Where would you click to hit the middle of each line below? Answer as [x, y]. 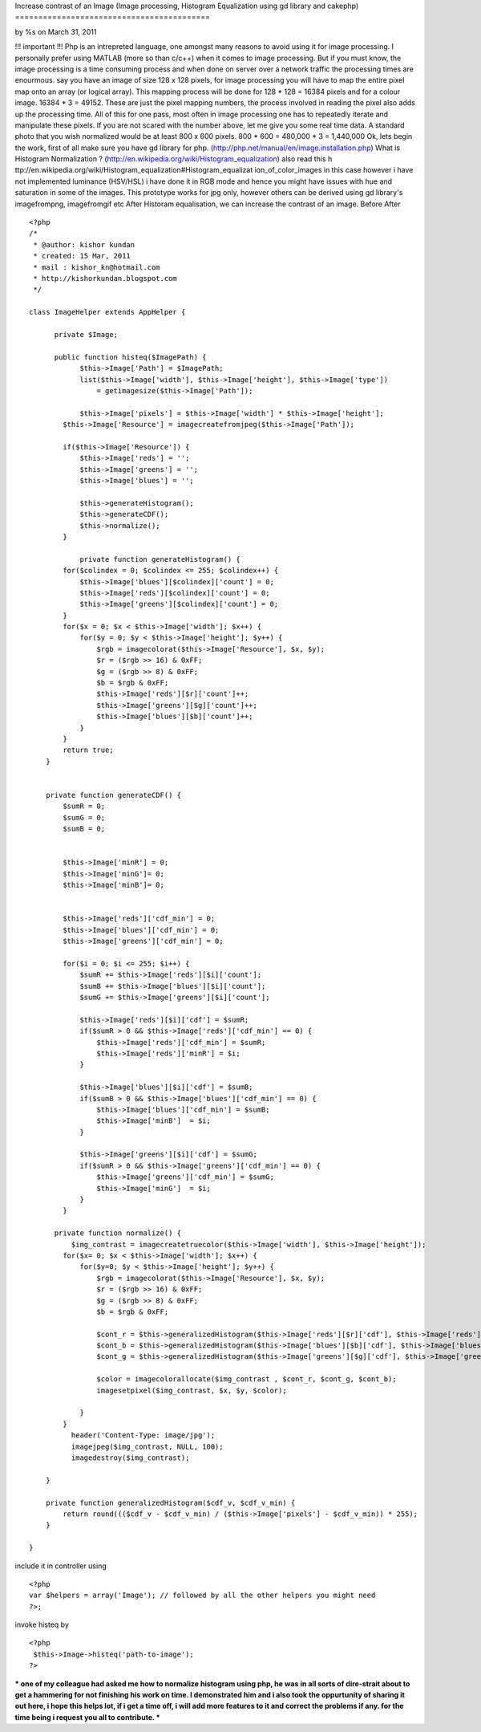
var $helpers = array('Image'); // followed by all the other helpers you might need [202, 1596]
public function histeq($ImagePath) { [131, 357]
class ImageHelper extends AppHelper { [107, 312]
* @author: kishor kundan [84, 244]
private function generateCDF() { [113, 795]
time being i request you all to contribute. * [87, 1717]
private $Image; [86, 334]
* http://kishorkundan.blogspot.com [105, 278]
